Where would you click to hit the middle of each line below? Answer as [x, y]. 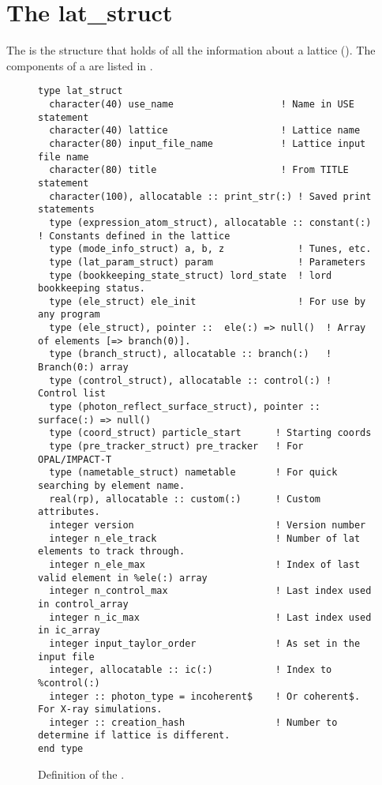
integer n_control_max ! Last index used [210, 591]
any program [69, 315]
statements [66, 210]
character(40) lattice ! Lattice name [205, 131]
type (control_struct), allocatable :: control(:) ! [191, 380]
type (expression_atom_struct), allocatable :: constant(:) [210, 222]
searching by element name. [112, 486]
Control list [72, 394]
